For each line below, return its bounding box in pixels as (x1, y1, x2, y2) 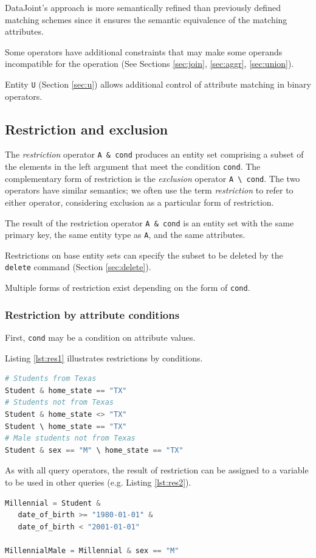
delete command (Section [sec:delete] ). (5, 260, 151, 273)
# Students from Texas (5, 374, 97, 383)
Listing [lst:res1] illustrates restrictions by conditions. (5, 351, 203, 364)
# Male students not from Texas (5, 434, 136, 443)
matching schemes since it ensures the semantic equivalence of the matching (5, 13, 287, 26)
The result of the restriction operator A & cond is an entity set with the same (5, 216, 294, 229)
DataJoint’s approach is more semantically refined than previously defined (5, 1, 281, 13)
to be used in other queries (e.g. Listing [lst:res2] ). (5, 476, 191, 489)
